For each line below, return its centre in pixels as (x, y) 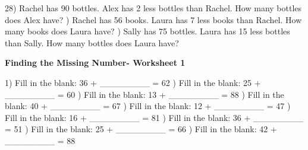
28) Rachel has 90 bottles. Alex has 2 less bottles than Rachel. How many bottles (153, 8)
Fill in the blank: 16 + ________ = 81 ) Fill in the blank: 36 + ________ (154, 117)
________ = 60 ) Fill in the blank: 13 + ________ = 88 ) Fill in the (144, 94)
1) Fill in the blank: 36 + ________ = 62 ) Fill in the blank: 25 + (133, 82)
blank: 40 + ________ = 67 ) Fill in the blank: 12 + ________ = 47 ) (148, 106)
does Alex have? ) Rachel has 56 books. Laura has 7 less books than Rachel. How (153, 19)
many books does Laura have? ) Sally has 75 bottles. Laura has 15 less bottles (147, 31)
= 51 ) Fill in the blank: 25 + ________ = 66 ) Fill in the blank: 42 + (141, 129)
